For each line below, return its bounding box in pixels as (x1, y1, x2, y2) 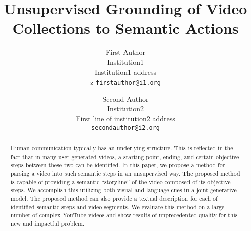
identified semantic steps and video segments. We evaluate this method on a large (10, 202, 225, 211)
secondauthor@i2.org (91, 124, 160, 131)
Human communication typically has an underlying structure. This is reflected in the (10, 143, 233, 152)
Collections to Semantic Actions (12, 18, 239, 38)
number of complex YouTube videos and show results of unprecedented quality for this (10, 211, 238, 219)
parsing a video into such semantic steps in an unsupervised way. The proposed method (10, 169, 240, 177)
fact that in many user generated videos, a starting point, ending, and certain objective (10, 152, 239, 161)
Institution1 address (94, 66, 156, 77)
